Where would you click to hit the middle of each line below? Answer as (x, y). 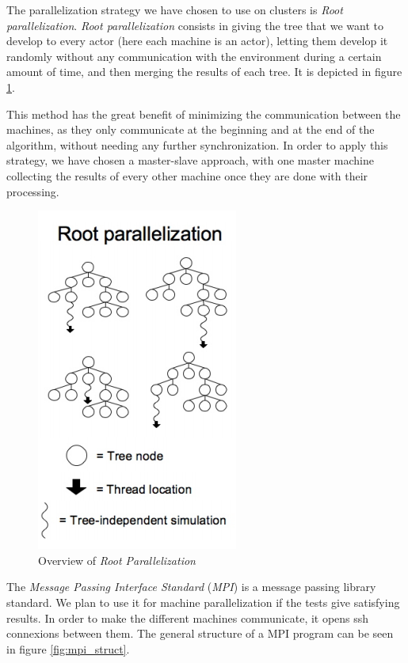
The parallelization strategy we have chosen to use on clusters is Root (175, 9)
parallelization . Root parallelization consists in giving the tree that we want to (195, 25)
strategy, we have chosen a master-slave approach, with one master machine (191, 160)
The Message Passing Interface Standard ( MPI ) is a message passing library (191, 587)
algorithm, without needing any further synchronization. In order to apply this (197, 144)
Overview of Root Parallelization (117, 560)
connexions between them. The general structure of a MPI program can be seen (200, 633)
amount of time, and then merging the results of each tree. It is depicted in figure (204, 72)
